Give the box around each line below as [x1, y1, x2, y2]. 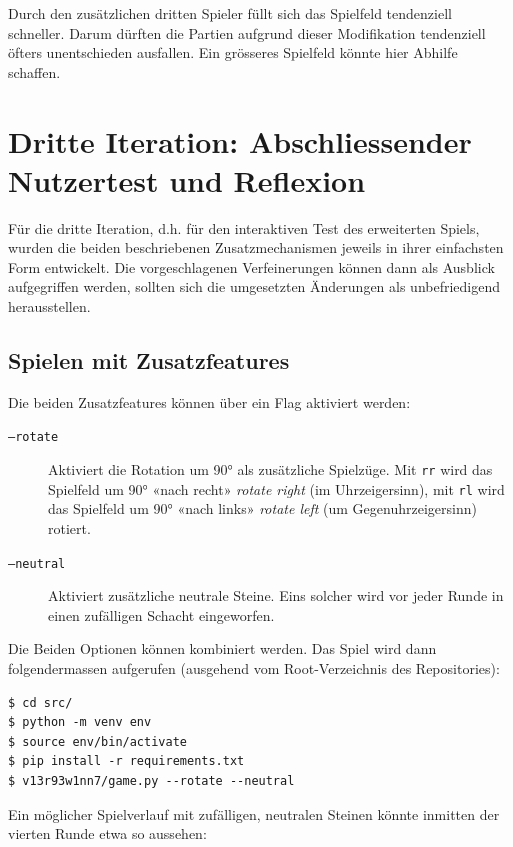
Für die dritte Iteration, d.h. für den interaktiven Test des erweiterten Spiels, [8, 217, 480, 238]
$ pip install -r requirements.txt [8, 754, 245, 769]
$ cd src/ [8, 695, 73, 710]
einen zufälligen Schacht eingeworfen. [48, 604, 275, 625]
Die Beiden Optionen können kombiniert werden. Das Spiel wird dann [8, 638, 437, 659]
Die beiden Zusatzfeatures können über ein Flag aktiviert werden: [8, 391, 411, 412]
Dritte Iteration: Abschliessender [8, 120, 472, 161]
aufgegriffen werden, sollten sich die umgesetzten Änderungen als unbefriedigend [8, 276, 501, 297]
